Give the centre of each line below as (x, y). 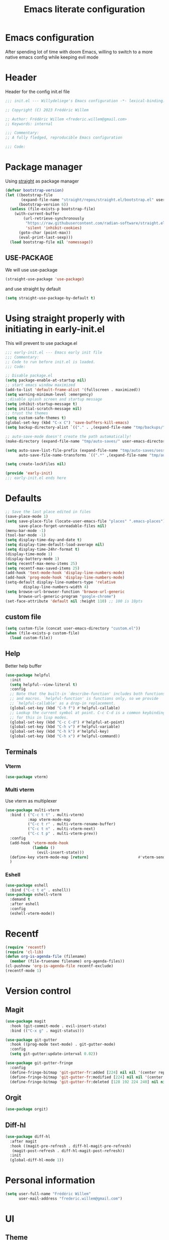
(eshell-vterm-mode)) (32, 913)
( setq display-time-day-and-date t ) (44, 540)
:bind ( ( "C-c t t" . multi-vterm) (47, 815)
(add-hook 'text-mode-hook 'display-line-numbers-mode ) (65, 573)
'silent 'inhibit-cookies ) (54, 228)
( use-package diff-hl (28, 1136)
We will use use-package (31, 270)
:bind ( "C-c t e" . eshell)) (40, 890)
